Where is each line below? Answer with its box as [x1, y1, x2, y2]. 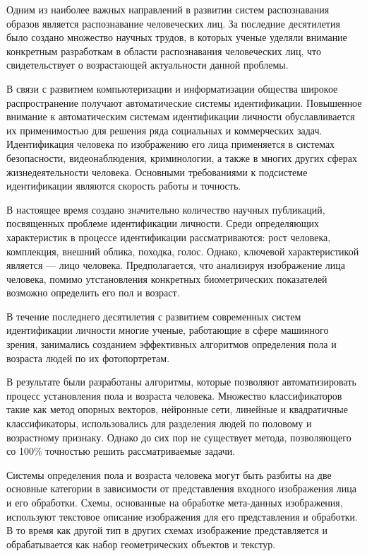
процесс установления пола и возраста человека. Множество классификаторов [6, 388, 342, 402]
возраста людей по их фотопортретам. [6, 350, 170, 365]
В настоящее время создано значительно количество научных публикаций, [6, 202, 325, 216]
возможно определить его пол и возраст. [6, 285, 180, 300]
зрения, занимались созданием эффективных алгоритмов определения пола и [6, 337, 337, 352]
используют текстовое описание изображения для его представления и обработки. [6, 509, 358, 523]
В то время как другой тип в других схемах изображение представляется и [6, 523, 327, 538]
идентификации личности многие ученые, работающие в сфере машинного [6, 323, 329, 337]
